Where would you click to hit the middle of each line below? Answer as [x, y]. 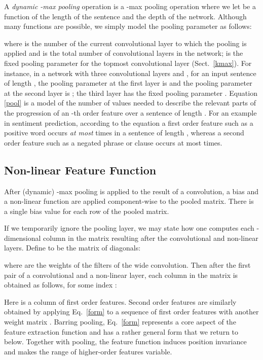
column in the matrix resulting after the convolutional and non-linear [151, 238]
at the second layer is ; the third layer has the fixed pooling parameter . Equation [131, 93]
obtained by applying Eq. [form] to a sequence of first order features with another [131, 312]
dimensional [23, 238]
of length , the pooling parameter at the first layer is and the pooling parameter [128, 83]
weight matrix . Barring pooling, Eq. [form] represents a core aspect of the [120, 322]
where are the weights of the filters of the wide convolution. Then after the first [127, 265]
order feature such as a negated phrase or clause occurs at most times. [113, 142]
